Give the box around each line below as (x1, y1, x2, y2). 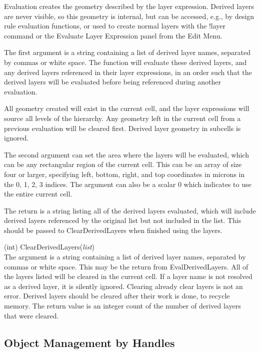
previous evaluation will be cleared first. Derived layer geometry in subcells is (4, 122, 241, 133)
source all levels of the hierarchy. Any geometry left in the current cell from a (4, 112, 241, 123)
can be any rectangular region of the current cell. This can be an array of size (4, 159, 242, 169)
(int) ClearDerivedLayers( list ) (4, 241, 95, 252)
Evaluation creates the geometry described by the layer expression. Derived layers (4, 1, 254, 11)
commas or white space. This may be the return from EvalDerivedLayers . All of (4, 261, 248, 271)
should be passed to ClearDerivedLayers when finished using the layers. (4, 224, 222, 235)
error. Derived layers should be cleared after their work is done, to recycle (4, 290, 230, 301)
